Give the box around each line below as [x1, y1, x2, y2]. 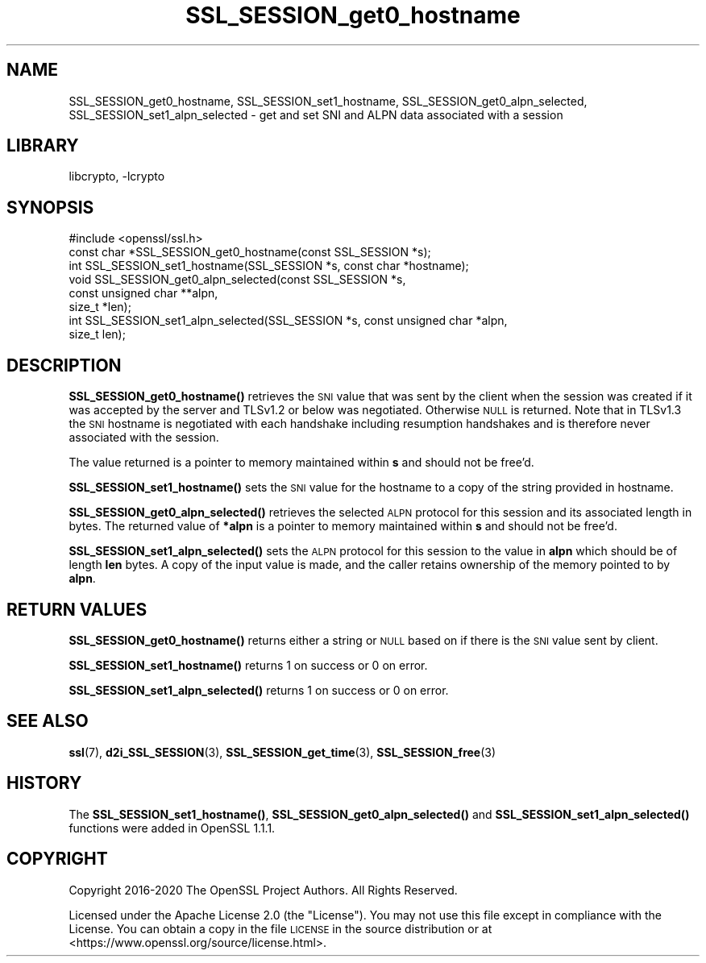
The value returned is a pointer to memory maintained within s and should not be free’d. [69, 455, 534, 470]
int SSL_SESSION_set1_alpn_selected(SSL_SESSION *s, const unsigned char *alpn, [69, 313, 508, 328]
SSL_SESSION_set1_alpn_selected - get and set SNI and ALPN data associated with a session [69, 107, 563, 122]
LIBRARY [6, 135, 79, 156]
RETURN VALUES [6, 599, 147, 620]
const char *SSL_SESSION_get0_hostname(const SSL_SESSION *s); [69, 245, 431, 259]
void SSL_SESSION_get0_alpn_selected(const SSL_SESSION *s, [69, 272, 406, 287]
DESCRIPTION [6, 355, 122, 376]
